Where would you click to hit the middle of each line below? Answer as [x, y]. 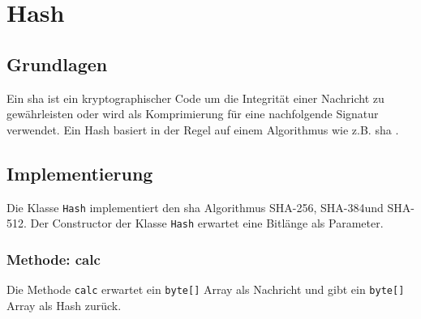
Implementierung [80, 173]
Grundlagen [57, 64]
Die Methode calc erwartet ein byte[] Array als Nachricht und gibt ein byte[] [206, 289]
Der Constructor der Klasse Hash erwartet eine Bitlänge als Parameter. [207, 223]
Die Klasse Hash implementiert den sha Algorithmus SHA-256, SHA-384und [195, 207]
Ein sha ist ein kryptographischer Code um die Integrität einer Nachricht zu [195, 98]
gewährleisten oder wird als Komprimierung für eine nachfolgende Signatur [193, 114]
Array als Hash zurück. [64, 305]
